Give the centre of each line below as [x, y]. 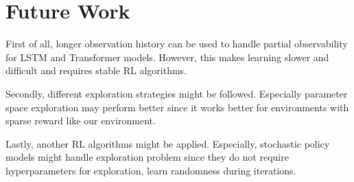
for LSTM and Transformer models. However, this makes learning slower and [167, 57]
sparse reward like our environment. [81, 121]
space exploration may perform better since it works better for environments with [177, 107]
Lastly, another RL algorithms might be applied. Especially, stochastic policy [168, 143]
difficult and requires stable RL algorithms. [96, 70]
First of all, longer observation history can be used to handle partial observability [177, 44]
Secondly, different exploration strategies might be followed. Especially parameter [177, 93]
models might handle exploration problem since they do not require [147, 157]
